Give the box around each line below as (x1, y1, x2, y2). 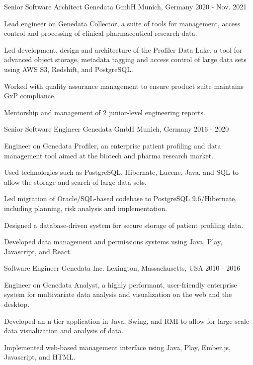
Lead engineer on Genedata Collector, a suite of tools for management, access (4, 18, 241, 28)
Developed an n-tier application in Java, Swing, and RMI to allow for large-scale (4, 315, 250, 326)
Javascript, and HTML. (4, 352, 76, 362)
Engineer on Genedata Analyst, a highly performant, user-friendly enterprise (4, 279, 237, 290)
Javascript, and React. (4, 246, 72, 256)
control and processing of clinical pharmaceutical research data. (4, 28, 197, 38)
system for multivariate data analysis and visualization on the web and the (4, 289, 232, 299)
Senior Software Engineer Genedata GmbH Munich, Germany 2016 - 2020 (4, 124, 229, 134)
